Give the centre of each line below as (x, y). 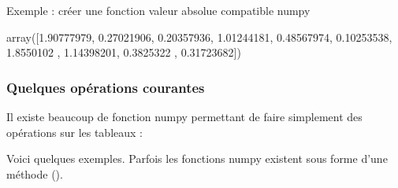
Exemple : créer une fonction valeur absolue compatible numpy (158, 10)
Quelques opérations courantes (106, 87)
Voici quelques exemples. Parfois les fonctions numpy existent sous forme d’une (197, 159)
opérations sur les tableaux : (74, 132)
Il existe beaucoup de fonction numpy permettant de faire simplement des (184, 116)
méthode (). (35, 173)
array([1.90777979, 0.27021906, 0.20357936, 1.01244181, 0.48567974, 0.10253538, (199, 37)
